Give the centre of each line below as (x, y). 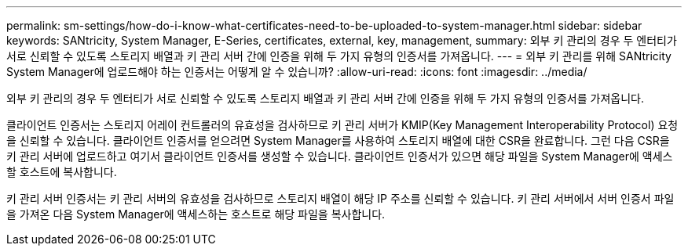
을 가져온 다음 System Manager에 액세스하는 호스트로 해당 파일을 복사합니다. (196, 214)
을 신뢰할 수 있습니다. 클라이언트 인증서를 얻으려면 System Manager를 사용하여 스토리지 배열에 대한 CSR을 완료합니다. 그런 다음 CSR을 (338, 140)
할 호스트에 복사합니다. (62, 172)
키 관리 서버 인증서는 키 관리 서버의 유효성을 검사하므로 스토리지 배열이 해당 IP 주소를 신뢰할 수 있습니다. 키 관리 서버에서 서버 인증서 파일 (340, 198)
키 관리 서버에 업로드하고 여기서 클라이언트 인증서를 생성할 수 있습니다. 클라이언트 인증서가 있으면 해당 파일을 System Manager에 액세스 (340, 156)
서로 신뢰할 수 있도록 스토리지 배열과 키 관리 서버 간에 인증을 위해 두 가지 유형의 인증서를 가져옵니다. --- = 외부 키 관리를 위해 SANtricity (339, 56)
